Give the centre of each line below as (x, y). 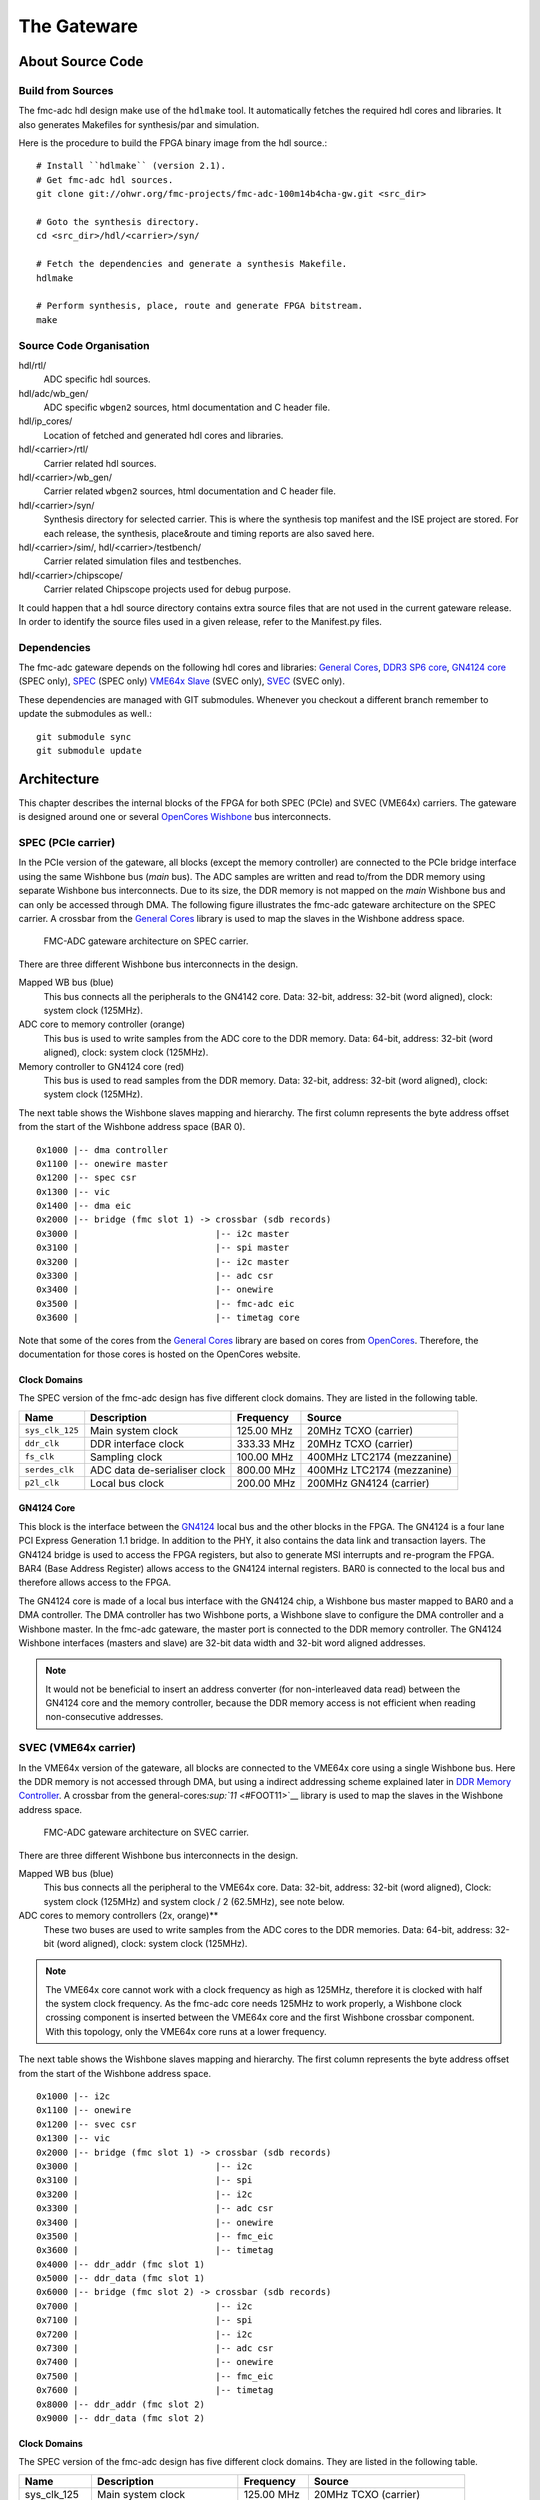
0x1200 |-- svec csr (86, 2124)
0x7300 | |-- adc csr (155, 2348)
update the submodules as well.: (85, 714)
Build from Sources (66, 90)
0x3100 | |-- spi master (163, 1248)
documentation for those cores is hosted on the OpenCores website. (159, 1354)
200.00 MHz (266, 1483)
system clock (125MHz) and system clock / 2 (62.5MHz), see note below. (194, 1901)
